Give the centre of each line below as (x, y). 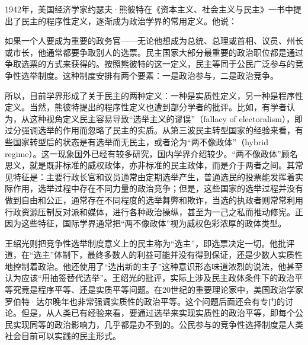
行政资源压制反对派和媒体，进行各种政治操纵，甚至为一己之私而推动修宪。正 (154, 211)
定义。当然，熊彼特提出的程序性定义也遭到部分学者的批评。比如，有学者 (146, 107)
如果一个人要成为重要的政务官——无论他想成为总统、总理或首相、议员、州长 (154, 41)
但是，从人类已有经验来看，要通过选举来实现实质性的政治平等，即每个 (158, 313)
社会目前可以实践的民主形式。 (63, 336)
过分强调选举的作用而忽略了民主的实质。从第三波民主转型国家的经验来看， (150, 130)
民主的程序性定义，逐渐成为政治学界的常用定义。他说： (129, 20)
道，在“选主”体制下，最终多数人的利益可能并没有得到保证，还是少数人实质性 (154, 255)
